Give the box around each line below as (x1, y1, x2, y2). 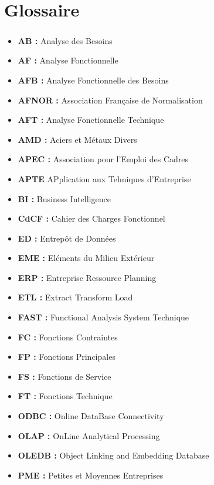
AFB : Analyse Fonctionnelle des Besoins (18, 73, 169, 86)
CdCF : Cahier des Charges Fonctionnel (18, 212, 165, 225)
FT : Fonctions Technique (18, 390, 113, 402)
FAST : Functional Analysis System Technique (18, 311, 189, 323)
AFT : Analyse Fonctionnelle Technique (18, 113, 164, 126)
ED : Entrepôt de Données (18, 232, 116, 244)
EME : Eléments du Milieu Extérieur (18, 252, 155, 264)
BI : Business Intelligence (18, 192, 111, 205)
